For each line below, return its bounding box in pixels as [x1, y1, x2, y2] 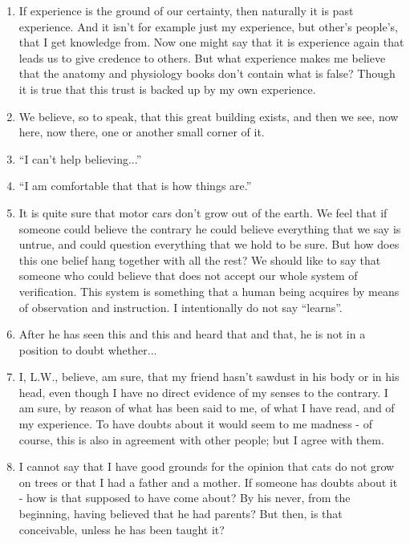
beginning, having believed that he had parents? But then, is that [18, 505, 343, 522]
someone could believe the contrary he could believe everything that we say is [18, 220, 401, 237]
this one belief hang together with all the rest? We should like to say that [18, 251, 381, 268]
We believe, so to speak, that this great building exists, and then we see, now [18, 107, 399, 124]
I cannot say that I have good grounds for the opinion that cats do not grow [18, 458, 395, 475]
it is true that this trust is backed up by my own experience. [18, 80, 316, 97]
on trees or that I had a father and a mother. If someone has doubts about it [18, 473, 398, 490]
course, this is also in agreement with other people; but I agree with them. [18, 431, 384, 448]
